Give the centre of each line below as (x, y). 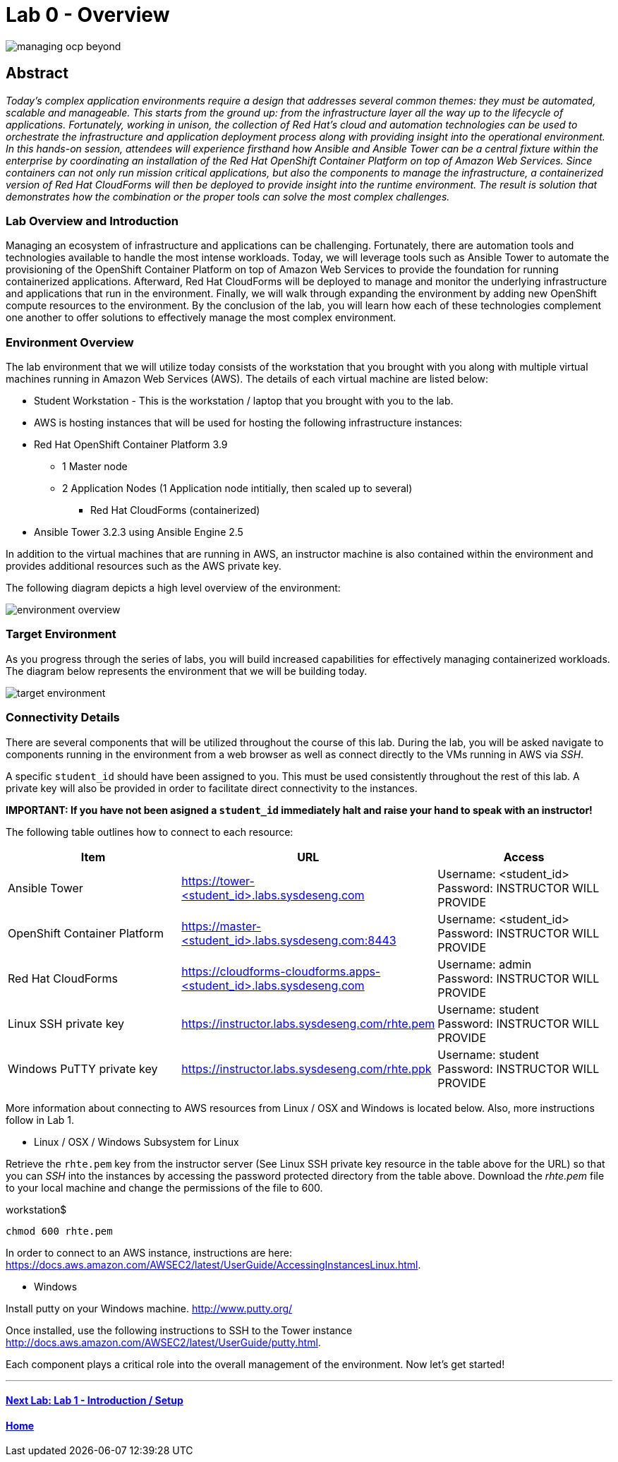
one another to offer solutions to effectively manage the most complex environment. (201, 318)
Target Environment (61, 634)
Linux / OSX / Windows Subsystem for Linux (137, 1142)
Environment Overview (70, 342)
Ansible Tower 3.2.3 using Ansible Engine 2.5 (139, 532)
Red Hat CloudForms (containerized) (175, 510)
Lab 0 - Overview (88, 15)
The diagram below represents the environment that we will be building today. (187, 671)
